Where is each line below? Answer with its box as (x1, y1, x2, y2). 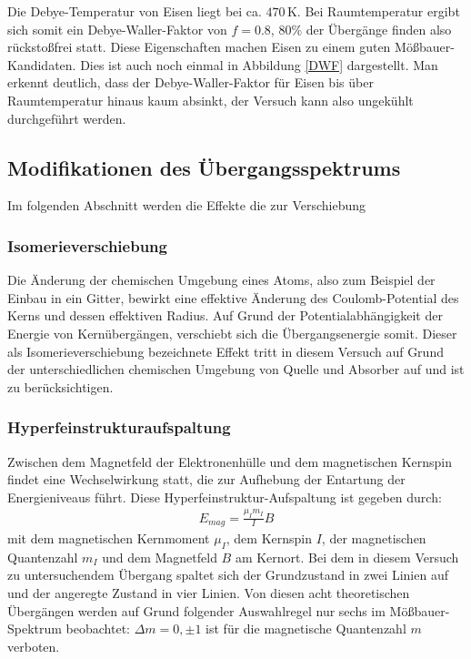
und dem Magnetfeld (102, 547, 217, 566)
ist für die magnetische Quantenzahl (205, 619, 406, 638)
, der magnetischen (321, 529, 426, 548)
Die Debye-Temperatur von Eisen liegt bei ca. (7, 2, 262, 20)
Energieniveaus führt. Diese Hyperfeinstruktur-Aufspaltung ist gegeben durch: (7, 487, 442, 506)
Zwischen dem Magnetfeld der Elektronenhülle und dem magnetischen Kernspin (7, 451, 453, 471)
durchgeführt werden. (7, 108, 126, 127)
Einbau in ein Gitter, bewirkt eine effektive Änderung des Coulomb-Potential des (7, 288, 459, 307)
